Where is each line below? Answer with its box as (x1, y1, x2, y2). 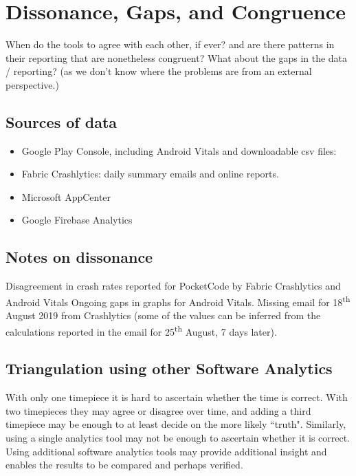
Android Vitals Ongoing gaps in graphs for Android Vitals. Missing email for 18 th (5, 292, 351, 309)
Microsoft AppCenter (21, 189, 111, 204)
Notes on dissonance (5, 246, 153, 268)
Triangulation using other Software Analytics (5, 358, 333, 379)
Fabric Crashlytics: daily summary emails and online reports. (21, 166, 279, 181)
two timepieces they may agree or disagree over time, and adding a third (5, 403, 311, 418)
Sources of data (5, 111, 118, 132)
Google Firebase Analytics (21, 213, 133, 227)
